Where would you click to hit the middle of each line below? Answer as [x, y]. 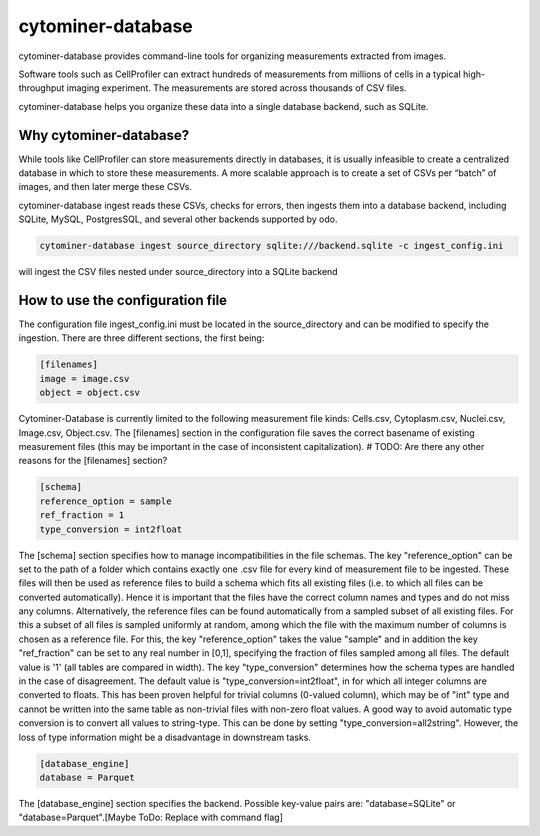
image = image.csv [84, 378]
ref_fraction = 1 [82, 515]
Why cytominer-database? [104, 135]
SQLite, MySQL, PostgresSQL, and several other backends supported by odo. [178, 219]
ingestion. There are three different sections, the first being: [141, 338]
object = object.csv [89, 393]
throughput [41, 88]
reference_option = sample [105, 501]
